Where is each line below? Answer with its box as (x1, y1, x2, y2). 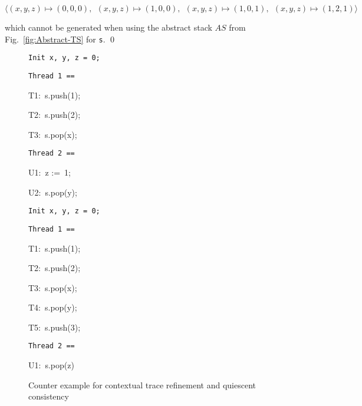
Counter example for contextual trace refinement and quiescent (28, 378, 256, 391)
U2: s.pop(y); (28, 186, 77, 198)
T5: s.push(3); (28, 321, 81, 333)
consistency (28, 390, 69, 402)
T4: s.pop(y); (28, 301, 77, 313)
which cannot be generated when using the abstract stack (5, 21, 212, 33)
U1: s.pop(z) (28, 359, 74, 371)
